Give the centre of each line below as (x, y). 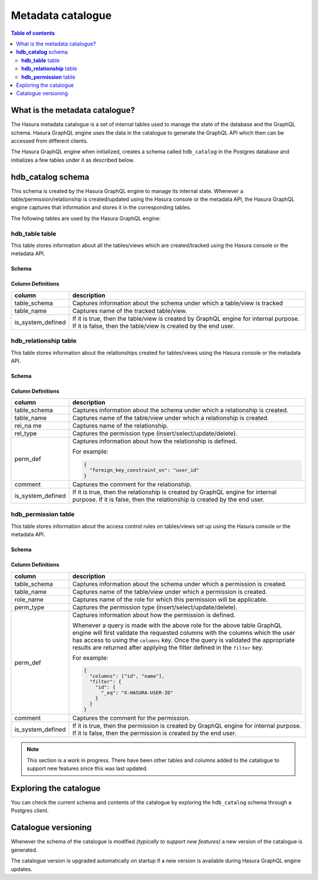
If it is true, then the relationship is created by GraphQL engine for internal (174, 492)
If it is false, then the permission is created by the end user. (154, 734)
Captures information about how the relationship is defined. (155, 441)
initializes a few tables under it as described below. (73, 160)
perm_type (29, 607)
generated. (24, 850)
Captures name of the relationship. (120, 426)
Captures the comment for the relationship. (132, 484)
